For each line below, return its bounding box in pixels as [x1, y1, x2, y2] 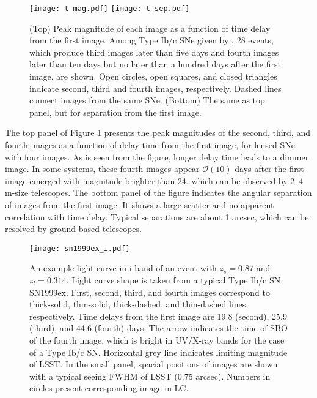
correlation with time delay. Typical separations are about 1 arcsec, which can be [5, 210, 309, 223]
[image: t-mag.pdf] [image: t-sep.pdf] [29, 4, 190, 13]
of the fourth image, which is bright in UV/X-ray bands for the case [29, 333, 285, 346]
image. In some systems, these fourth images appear [5, 162, 200, 175]
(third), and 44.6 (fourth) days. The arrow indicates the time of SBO [29, 321, 288, 334]
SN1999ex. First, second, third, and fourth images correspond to [29, 285, 270, 298]
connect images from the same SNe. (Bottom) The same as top [29, 94, 265, 107]
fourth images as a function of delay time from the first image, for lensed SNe [5, 138, 295, 151]
